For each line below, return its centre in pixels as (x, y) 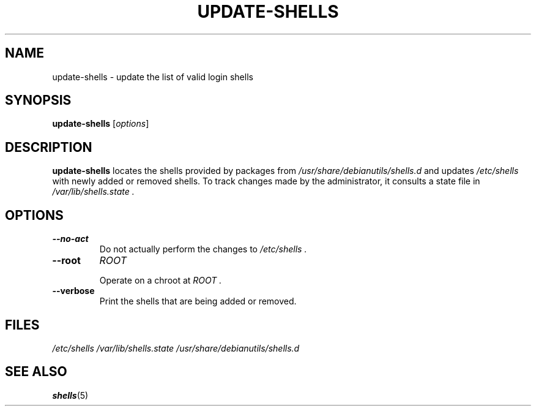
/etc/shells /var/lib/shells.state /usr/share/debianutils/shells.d (176, 348)
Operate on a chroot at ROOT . (161, 281)
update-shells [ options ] (101, 124)
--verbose (73, 291)
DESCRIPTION (49, 147)
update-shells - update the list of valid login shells (153, 77)
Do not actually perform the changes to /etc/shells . (203, 249)
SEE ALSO (36, 372)
